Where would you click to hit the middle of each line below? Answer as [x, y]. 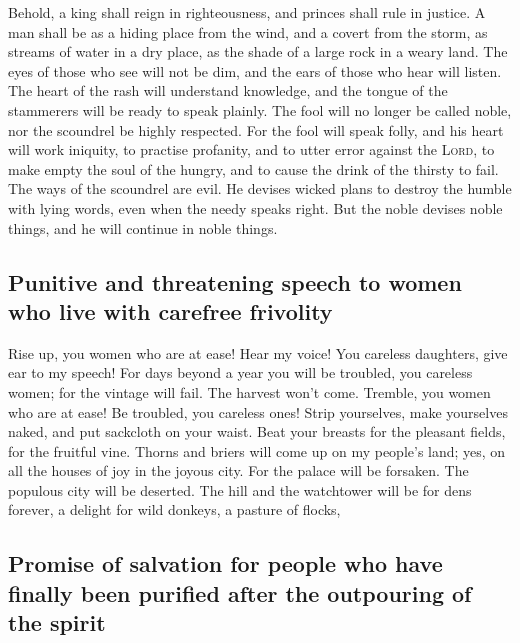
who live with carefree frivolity [170, 310]
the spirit [57, 622]
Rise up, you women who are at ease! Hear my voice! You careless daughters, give [258, 352]
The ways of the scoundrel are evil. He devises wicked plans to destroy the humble [260, 188]
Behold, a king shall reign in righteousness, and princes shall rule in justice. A [247, 12]
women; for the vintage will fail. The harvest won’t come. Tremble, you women [249, 391]
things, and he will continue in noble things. [143, 227]
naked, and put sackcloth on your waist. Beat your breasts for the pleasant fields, [257, 431]
